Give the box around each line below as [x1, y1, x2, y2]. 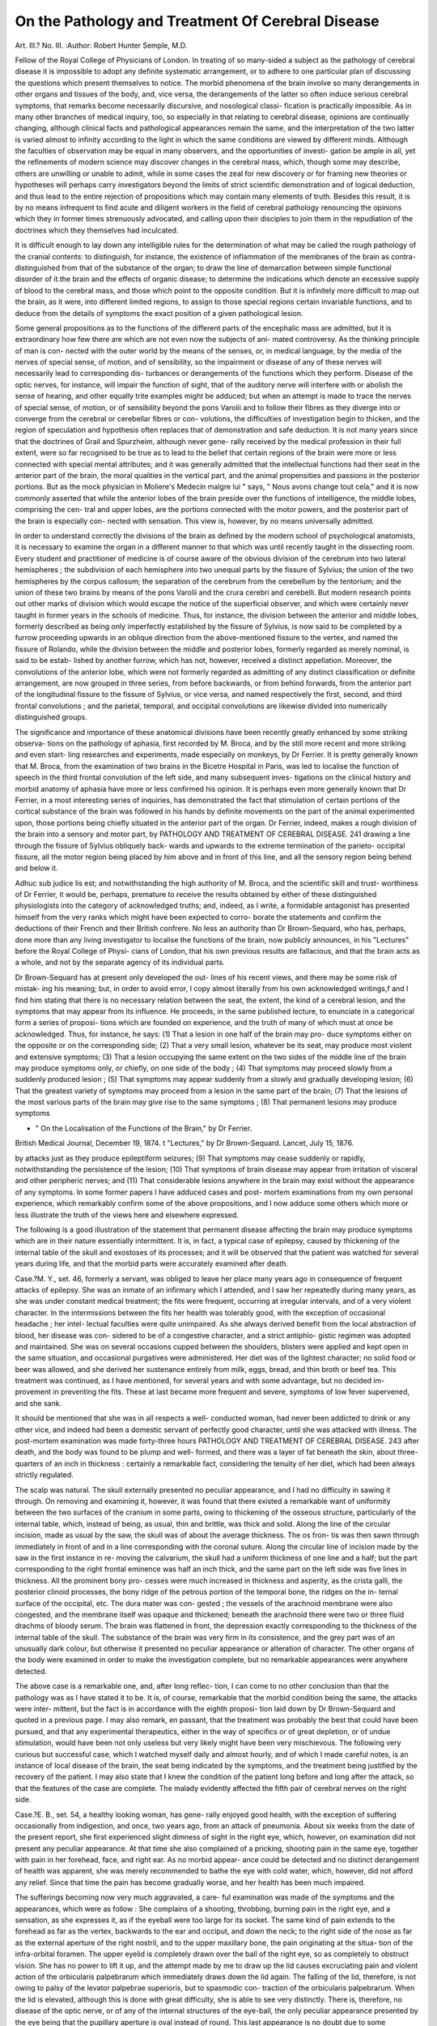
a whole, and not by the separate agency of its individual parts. [15, 957, 226, 968]
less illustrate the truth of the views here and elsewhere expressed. [15, 1210, 239, 1220]
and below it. [15, 863, 58, 873]
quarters [15, 1459, 44, 1468]
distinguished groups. [15, 712, 88, 722]
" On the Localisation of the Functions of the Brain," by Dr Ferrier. [35, 1123, 252, 1133]
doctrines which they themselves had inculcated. [15, 225, 179, 235]
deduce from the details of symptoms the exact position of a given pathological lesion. [15, 308, 303, 318]
